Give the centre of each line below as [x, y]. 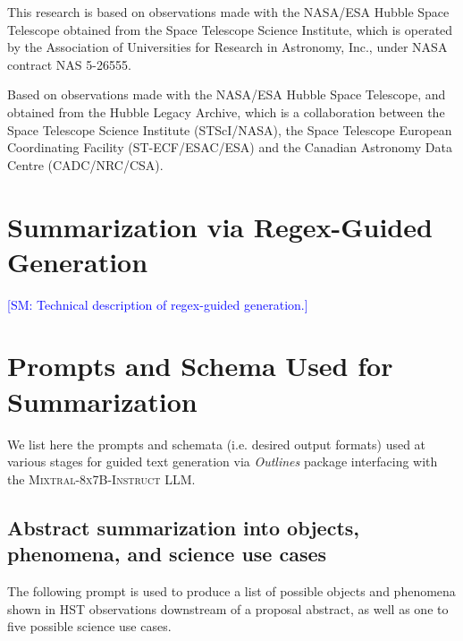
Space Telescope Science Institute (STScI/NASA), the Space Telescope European [230, 129]
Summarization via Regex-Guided [220, 226]
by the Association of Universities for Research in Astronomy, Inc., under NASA [227, 47]
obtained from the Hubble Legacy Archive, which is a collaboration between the [226, 111]
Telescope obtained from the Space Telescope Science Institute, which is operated [230, 29]
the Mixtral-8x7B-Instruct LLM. [101, 479]
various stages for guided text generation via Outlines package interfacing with [223, 462]
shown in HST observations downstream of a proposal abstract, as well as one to [228, 608]
